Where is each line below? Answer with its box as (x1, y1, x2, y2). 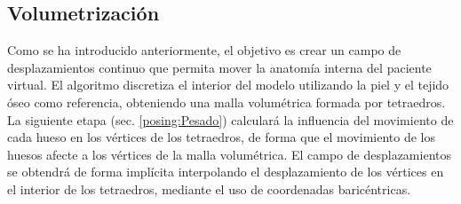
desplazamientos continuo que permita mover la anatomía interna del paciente (7, 58, 432, 76)
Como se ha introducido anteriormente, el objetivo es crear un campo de (7, 41, 401, 59)
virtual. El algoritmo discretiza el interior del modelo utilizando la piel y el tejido (7, 75, 449, 94)
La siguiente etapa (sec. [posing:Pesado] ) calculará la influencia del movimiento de (7, 110, 454, 129)
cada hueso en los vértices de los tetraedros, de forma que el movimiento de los (7, 128, 435, 146)
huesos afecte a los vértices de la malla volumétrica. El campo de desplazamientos (7, 145, 451, 163)
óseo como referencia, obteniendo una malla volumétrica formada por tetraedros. (7, 92, 446, 111)
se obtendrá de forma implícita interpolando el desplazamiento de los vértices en (7, 162, 444, 181)
